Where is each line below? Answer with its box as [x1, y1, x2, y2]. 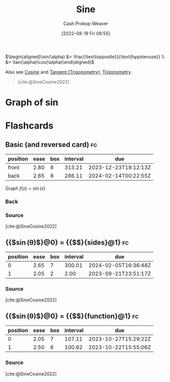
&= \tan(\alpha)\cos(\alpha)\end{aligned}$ [5, 59, 94, 65]
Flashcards [5, 120, 54, 132]
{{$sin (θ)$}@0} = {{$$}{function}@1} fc [5, 312, 139, 320]
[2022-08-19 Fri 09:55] [61, 30, 111, 36]
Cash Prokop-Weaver [63, 20, 109, 27]
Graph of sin [5, 97, 59, 108]
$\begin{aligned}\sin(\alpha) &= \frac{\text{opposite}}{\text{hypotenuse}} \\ [5, 54, 165, 60]
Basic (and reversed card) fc [5, 140, 98, 149]
